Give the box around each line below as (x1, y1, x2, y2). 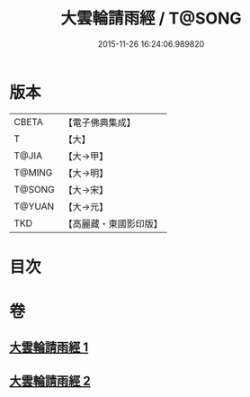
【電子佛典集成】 (63, 116, 137, 129)
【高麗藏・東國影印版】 (63, 217, 164, 230)
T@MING (13, 166, 53, 178)
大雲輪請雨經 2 (9, 373, 92, 388)
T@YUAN (13, 200, 55, 212)
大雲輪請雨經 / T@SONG (60, 8, 242, 29)
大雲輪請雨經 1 (9, 339, 89, 356)
